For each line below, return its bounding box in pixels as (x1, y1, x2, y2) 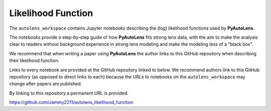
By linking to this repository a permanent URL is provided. (9, 90, 129, 96)
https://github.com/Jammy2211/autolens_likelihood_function (9, 99, 133, 105)
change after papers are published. (9, 81, 82, 87)
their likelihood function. (9, 58, 60, 64)
